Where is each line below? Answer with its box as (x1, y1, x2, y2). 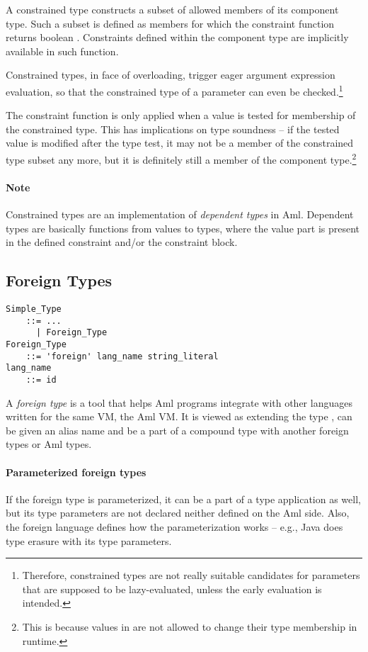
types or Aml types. (6, 437, 92, 451)
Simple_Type (6, 304, 62, 315)
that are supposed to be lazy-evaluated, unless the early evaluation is (22, 581, 322, 596)
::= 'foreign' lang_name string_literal (25, 351, 219, 361)
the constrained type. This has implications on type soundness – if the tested (6, 121, 340, 136)
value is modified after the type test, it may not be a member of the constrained (6, 135, 354, 150)
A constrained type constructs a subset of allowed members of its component (6, 2, 339, 16)
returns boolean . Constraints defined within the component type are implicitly (6, 30, 349, 45)
